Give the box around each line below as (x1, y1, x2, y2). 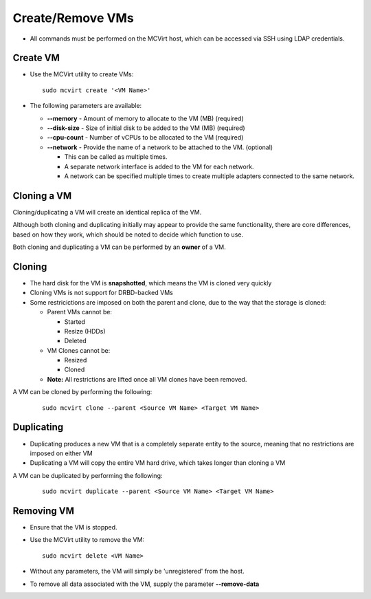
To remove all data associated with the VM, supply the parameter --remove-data (30, 580, 260, 588)
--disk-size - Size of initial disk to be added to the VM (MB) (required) (47, 124, 245, 132)
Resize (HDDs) (64, 327, 106, 335)
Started (64, 317, 86, 326)
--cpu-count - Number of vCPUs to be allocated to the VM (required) (47, 133, 244, 142)
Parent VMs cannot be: (47, 308, 113, 316)
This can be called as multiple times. (64, 153, 168, 161)
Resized (64, 356, 87, 364)
